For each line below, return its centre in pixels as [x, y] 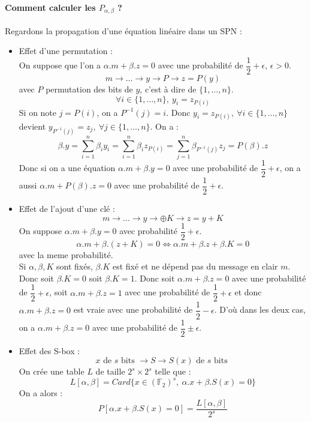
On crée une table [52, 371]
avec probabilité [149, 231]
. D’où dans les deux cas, [260, 309]
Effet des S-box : [49, 350]
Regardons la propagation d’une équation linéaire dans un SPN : [123, 30]
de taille [110, 371]
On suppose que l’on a [60, 65]
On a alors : [41, 393]
